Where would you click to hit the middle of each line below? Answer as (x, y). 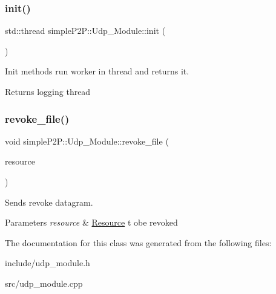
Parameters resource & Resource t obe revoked (91, 222)
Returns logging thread (48, 91)
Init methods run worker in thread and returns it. (97, 71)
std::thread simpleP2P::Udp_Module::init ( (85, 31)
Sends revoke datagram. (49, 202)
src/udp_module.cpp (44, 283)
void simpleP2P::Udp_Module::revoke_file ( (87, 141)
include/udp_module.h (48, 263)
